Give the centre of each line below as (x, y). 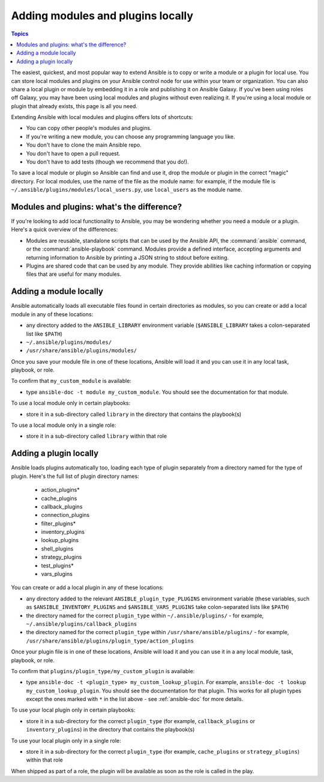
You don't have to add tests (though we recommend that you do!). (107, 162)
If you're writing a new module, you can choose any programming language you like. (130, 136)
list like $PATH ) (44, 334)
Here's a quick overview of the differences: (64, 230)
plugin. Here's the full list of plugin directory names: (75, 476)
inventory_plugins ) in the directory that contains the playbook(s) (110, 730)
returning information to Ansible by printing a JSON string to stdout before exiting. (127, 257)
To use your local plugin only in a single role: (66, 741)
